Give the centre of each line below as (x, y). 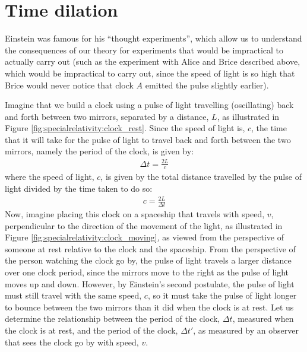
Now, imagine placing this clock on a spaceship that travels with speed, (135, 214)
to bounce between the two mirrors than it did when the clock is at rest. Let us (149, 307)
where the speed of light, (50, 177)
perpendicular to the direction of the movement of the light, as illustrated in (144, 225)
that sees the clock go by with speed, (72, 342)
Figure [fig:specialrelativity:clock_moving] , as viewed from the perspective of (144, 237)
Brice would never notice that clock (69, 85)
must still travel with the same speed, (73, 295)
